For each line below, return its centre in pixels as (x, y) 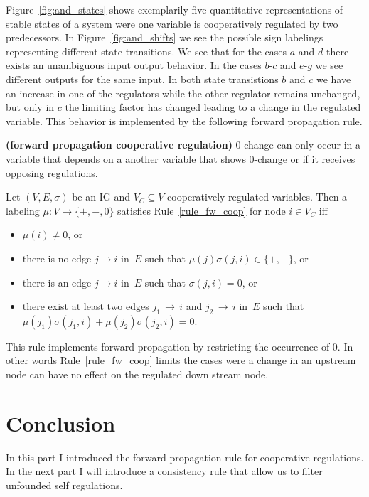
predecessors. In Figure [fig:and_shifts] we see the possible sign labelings (165, 37)
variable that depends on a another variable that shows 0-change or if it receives (181, 158)
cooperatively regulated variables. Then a (257, 197)
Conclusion (61, 423)
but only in (30, 107)
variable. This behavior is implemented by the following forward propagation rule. (184, 121)
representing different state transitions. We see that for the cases (146, 51)
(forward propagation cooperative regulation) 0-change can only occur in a (183, 145)
